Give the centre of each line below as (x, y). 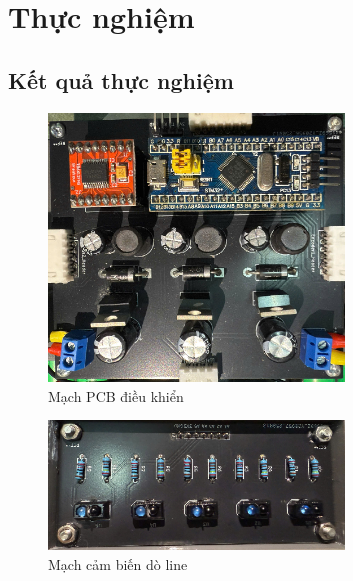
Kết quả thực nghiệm (121, 79)
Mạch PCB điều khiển (116, 395)
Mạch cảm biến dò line (118, 563)
